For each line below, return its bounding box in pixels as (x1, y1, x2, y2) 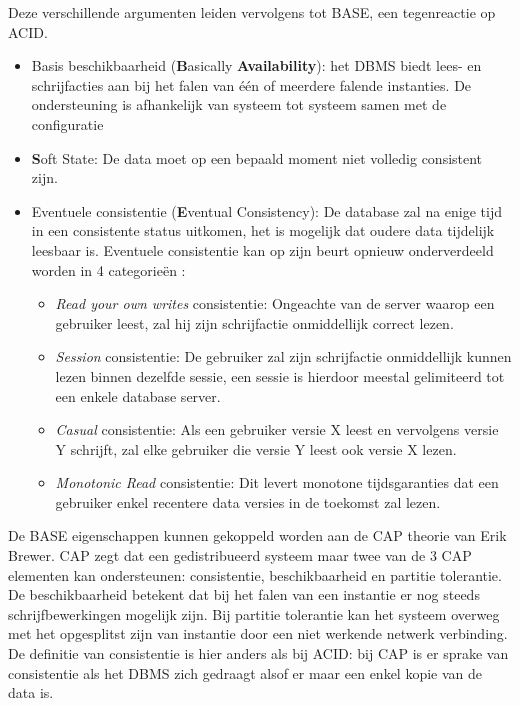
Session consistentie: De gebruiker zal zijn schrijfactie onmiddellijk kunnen (55, 346, 512, 367)
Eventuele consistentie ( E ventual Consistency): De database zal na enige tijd (31, 200, 503, 221)
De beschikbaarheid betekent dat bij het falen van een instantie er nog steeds (8, 584, 480, 605)
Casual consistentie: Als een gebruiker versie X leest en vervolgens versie (55, 419, 499, 440)
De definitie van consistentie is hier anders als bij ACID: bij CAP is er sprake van (8, 643, 509, 664)
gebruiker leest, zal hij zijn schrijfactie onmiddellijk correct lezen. (55, 312, 454, 333)
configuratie (31, 113, 104, 134)
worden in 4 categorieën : (31, 259, 186, 280)
